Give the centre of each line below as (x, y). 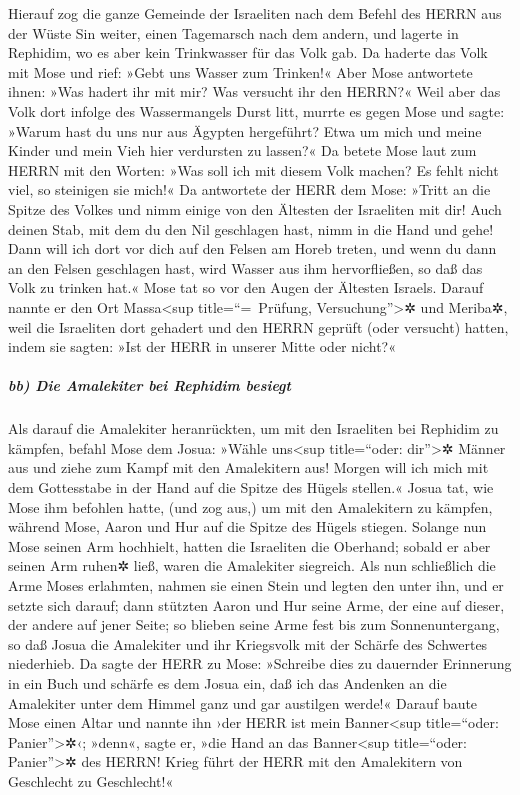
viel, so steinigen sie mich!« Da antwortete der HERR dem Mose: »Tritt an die (249, 189)
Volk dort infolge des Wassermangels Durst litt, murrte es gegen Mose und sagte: (256, 110)
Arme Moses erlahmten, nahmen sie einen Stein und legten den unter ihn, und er (256, 585)
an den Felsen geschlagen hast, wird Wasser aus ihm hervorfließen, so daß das (245, 267)
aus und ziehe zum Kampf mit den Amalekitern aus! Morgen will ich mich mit (248, 467)
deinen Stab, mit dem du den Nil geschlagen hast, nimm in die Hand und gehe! (251, 228)
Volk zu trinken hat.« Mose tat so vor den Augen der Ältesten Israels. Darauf (246, 287)
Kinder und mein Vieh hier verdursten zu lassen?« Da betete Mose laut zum (242, 150)
